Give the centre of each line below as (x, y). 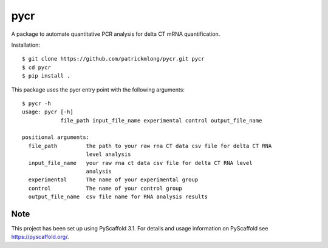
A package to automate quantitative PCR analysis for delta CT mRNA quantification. (116, 34)
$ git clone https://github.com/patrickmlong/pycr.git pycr (113, 59)
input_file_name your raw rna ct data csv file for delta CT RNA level (140, 163)
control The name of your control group (105, 188)
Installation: (26, 45)
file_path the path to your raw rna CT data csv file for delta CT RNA (150, 146)
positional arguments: (56, 137)
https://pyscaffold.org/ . (40, 237)
